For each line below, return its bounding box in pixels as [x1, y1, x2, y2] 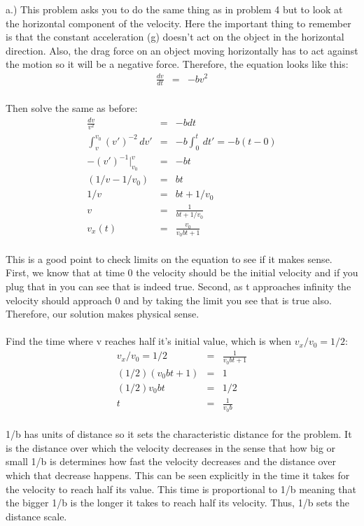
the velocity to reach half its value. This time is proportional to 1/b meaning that [6, 481, 356, 496]
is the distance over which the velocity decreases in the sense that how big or [6, 440, 336, 455]
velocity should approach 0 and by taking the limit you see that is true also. [6, 292, 332, 307]
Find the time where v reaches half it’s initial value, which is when [6, 334, 292, 348]
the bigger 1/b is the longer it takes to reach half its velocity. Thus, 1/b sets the [6, 495, 349, 510]
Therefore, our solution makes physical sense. [6, 306, 199, 321]
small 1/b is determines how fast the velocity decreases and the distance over [6, 454, 336, 469]
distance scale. [6, 509, 67, 523]
